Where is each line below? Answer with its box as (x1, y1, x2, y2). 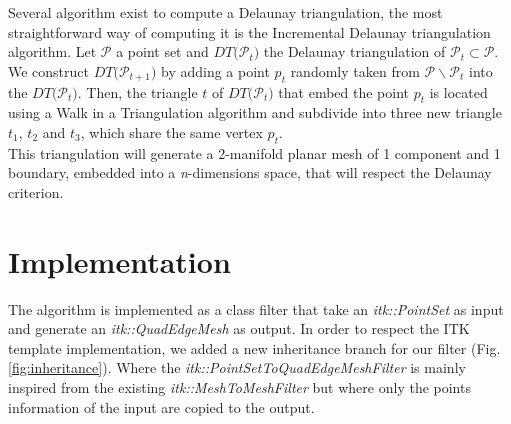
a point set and (116, 41, 209, 62)
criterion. (8, 181, 64, 202)
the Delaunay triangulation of (263, 41, 446, 62)
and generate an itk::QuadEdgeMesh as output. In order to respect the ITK (8, 318, 470, 339)
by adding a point (161, 60, 270, 81)
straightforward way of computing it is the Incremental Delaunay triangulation (8, 21, 491, 42)
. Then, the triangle (77, 81, 198, 102)
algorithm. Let (8, 41, 97, 62)
